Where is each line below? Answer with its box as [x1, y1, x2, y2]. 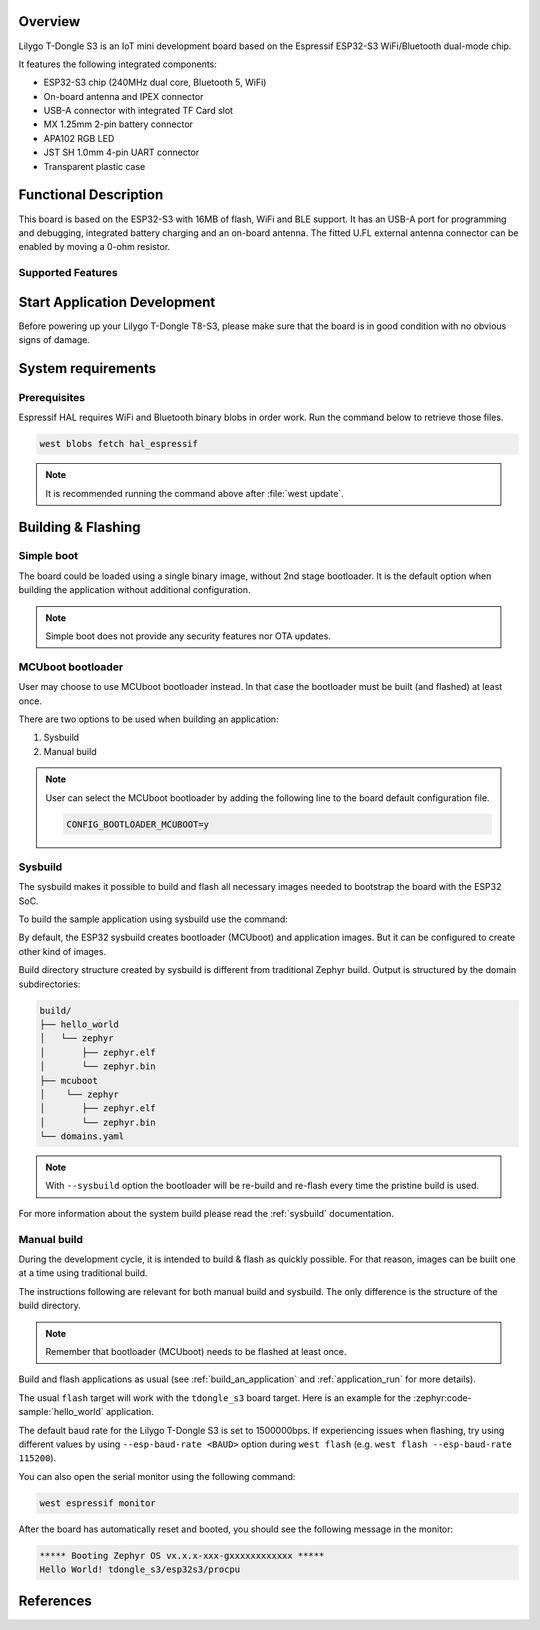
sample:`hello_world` [18, 1406, 104, 1418]
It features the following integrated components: [18, 58, 217, 70]
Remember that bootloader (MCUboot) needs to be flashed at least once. [45, 1345, 347, 1357]
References [18, 1593, 92, 1610]
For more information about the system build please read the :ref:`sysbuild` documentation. [18, 1207, 394, 1219]
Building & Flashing [18, 518, 141, 535]
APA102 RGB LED [43, 132, 115, 144]
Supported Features [18, 266, 119, 280]
